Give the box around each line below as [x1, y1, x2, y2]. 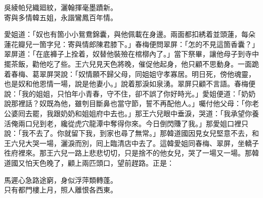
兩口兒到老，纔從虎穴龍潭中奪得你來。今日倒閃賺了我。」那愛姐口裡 [18, 118, 241, 128]
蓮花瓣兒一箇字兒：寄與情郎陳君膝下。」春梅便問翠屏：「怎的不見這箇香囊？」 [4, 38, 259, 49]
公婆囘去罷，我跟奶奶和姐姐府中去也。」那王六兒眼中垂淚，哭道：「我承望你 [4, 108, 252, 118]
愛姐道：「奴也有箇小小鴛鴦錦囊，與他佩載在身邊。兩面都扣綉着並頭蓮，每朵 [4, 29, 255, 39]
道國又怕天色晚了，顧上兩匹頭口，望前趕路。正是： [4, 157, 174, 168]
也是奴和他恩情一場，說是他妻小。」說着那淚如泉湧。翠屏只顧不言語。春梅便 [4, 78, 255, 89]
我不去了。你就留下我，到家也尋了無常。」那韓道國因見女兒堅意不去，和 [21, 128, 259, 138]
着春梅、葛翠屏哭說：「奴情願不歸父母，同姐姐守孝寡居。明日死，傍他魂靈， [4, 68, 255, 79]
